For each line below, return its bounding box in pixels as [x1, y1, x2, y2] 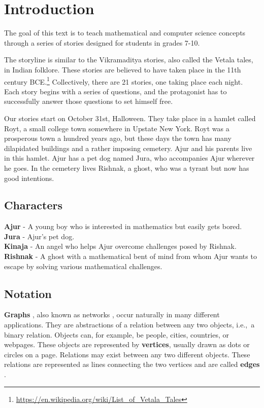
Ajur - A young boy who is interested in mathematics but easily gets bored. [4, 221, 242, 232]
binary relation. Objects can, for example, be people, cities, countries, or [4, 329, 229, 340]
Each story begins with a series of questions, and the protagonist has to [4, 86, 227, 96]
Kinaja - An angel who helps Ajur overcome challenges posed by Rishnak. [4, 241, 237, 251]
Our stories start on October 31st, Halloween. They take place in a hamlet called [4, 113, 256, 123]
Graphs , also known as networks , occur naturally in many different [4, 309, 220, 320]
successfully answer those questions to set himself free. [4, 96, 173, 106]
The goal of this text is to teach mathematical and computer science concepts [4, 27, 246, 38]
